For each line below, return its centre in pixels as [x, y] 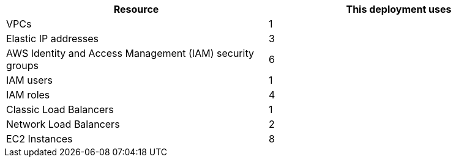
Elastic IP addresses [53, 39]
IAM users [29, 80]
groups [22, 65]
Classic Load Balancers [60, 109]
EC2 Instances [39, 139]
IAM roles [28, 95]
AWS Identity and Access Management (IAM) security [130, 53]
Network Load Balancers [63, 124]
